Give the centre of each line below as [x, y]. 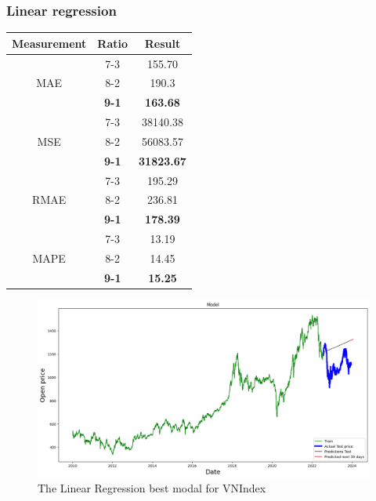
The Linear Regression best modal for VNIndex [152, 488]
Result [163, 43]
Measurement [49, 43]
